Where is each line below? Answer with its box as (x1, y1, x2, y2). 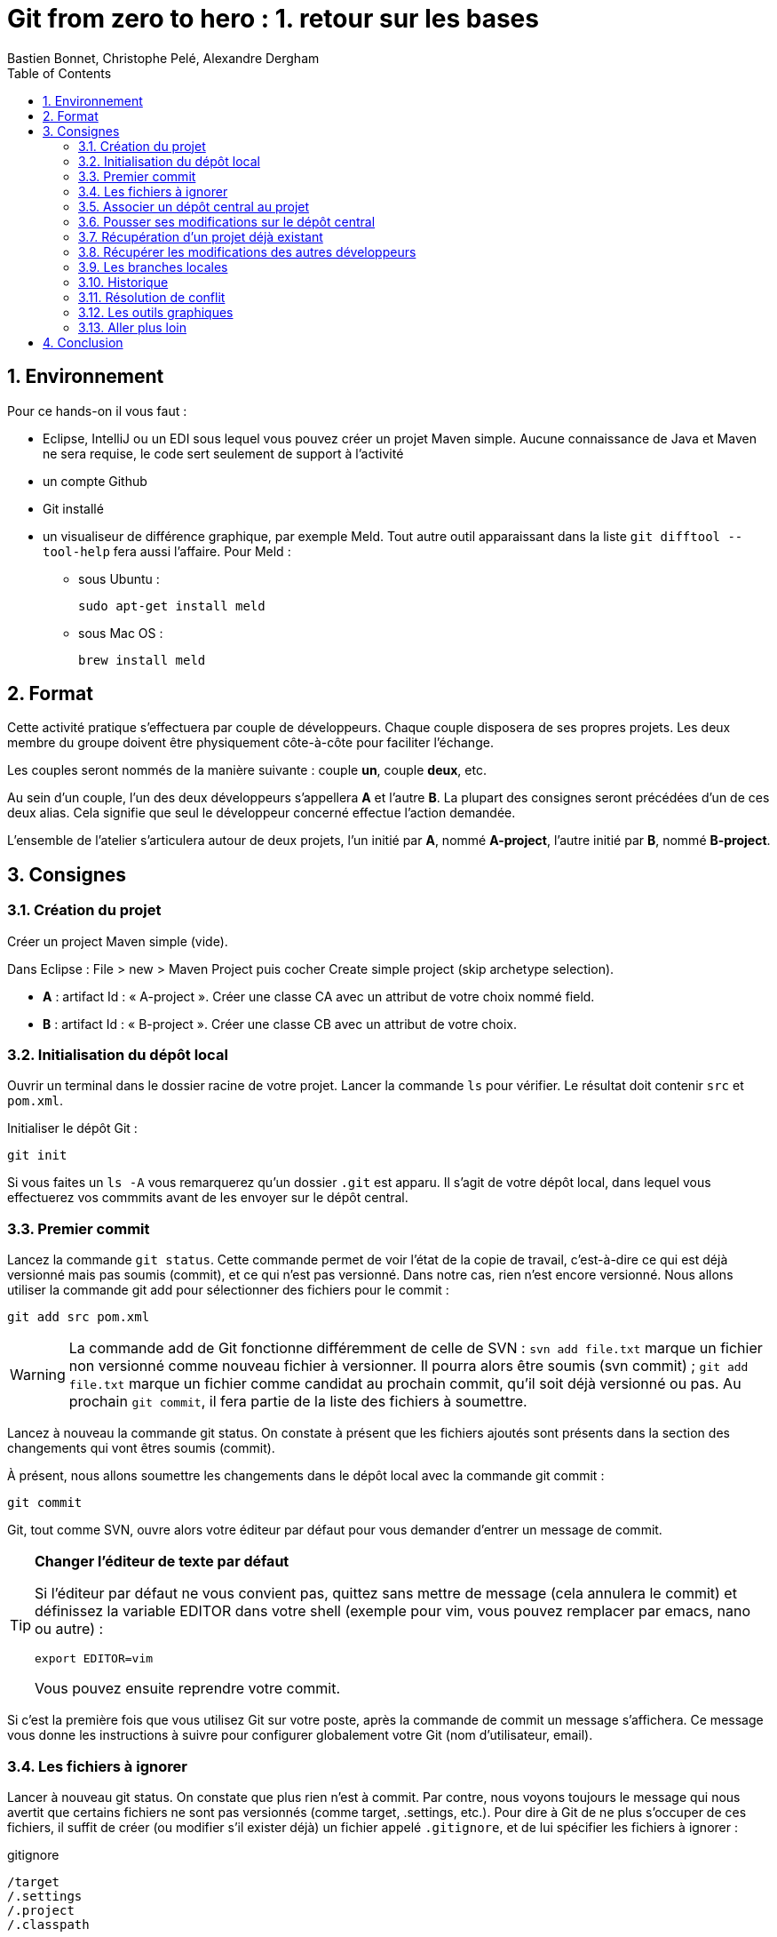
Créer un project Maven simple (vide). (7, 933, 228, 949)
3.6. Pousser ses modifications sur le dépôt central (78, 213, 376, 229)
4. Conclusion (43, 334, 123, 350)
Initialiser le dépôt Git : (7, 1120, 138, 1136)
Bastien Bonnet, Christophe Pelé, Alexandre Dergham (7, 50, 320, 66)
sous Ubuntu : (78, 570, 160, 586)
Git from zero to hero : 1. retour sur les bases (7, 4, 539, 34)
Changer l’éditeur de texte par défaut (35, 1552, 289, 1571)
